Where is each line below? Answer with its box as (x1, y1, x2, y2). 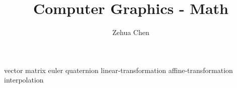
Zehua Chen (112, 27, 149, 37)
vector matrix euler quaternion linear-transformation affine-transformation (4, 64, 233, 75)
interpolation (4, 74, 44, 85)
